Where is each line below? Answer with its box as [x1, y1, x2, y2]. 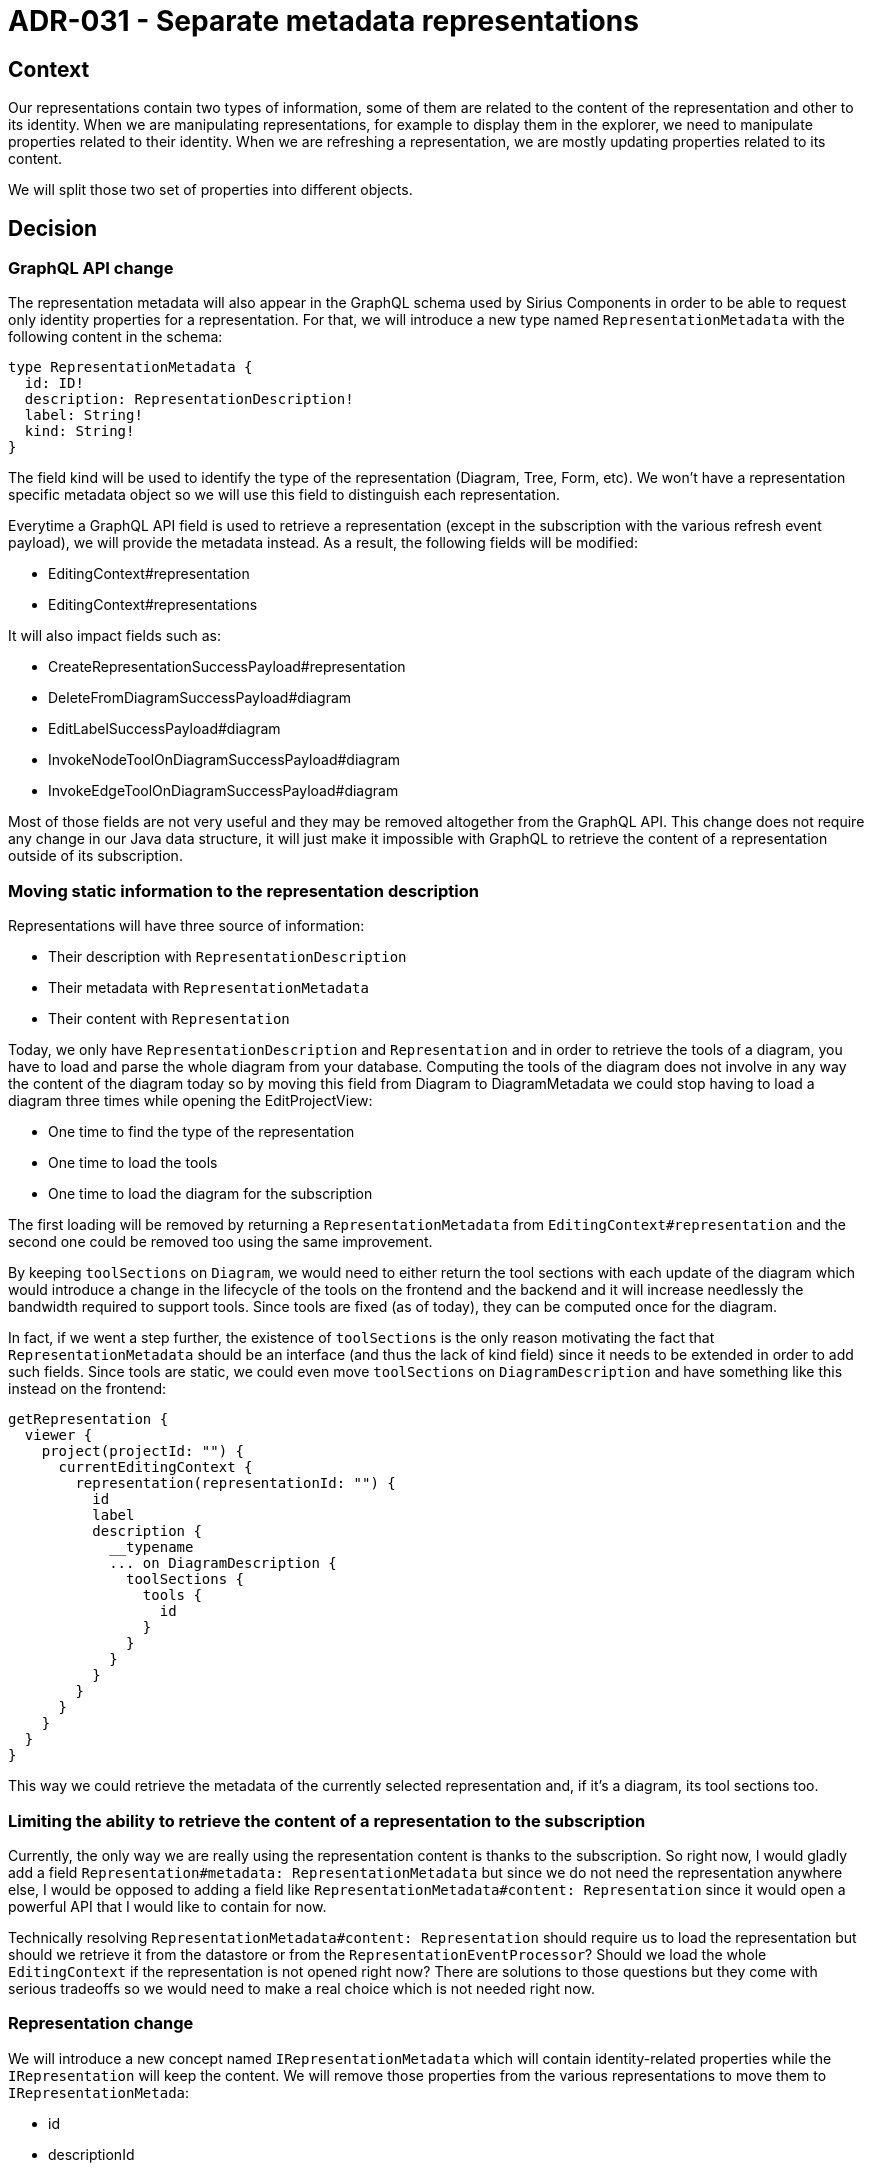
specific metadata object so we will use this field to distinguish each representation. [8, 486, 561, 504]
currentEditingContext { [58, 1459, 253, 1476]
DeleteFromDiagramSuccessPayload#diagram [48, 689, 352, 707]
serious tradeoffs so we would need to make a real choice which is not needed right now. [8, 1979, 595, 1997]
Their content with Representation [48, 1010, 290, 1028]
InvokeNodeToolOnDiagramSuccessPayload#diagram [48, 751, 401, 769]
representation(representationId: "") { [75, 1475, 396, 1492]
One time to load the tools [48, 1154, 218, 1172]
